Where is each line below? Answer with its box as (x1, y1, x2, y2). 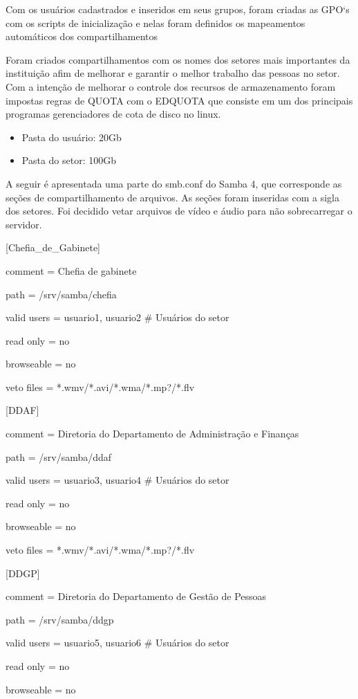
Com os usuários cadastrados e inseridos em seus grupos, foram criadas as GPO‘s (6, 2, 350, 16)
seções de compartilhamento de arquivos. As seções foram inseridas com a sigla (6, 190, 339, 204)
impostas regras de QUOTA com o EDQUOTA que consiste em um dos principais (6, 93, 353, 107)
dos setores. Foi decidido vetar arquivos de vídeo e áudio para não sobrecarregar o (6, 203, 352, 218)
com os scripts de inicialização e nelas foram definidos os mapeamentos (6, 15, 305, 30)
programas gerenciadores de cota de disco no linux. (6, 107, 221, 121)
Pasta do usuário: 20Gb (21, 129, 122, 144)
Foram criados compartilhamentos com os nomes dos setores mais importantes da (6, 52, 350, 66)
